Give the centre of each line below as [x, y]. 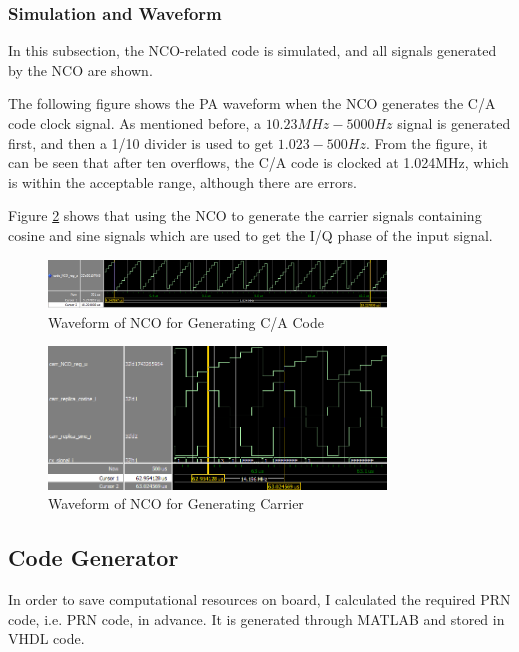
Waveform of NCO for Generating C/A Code [186, 321]
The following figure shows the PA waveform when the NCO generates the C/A [252, 103]
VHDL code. [46, 638]
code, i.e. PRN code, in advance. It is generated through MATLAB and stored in [256, 618]
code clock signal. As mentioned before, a [134, 123]
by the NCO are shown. [80, 69]
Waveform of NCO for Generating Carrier [176, 503]
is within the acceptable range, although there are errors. [182, 181]
